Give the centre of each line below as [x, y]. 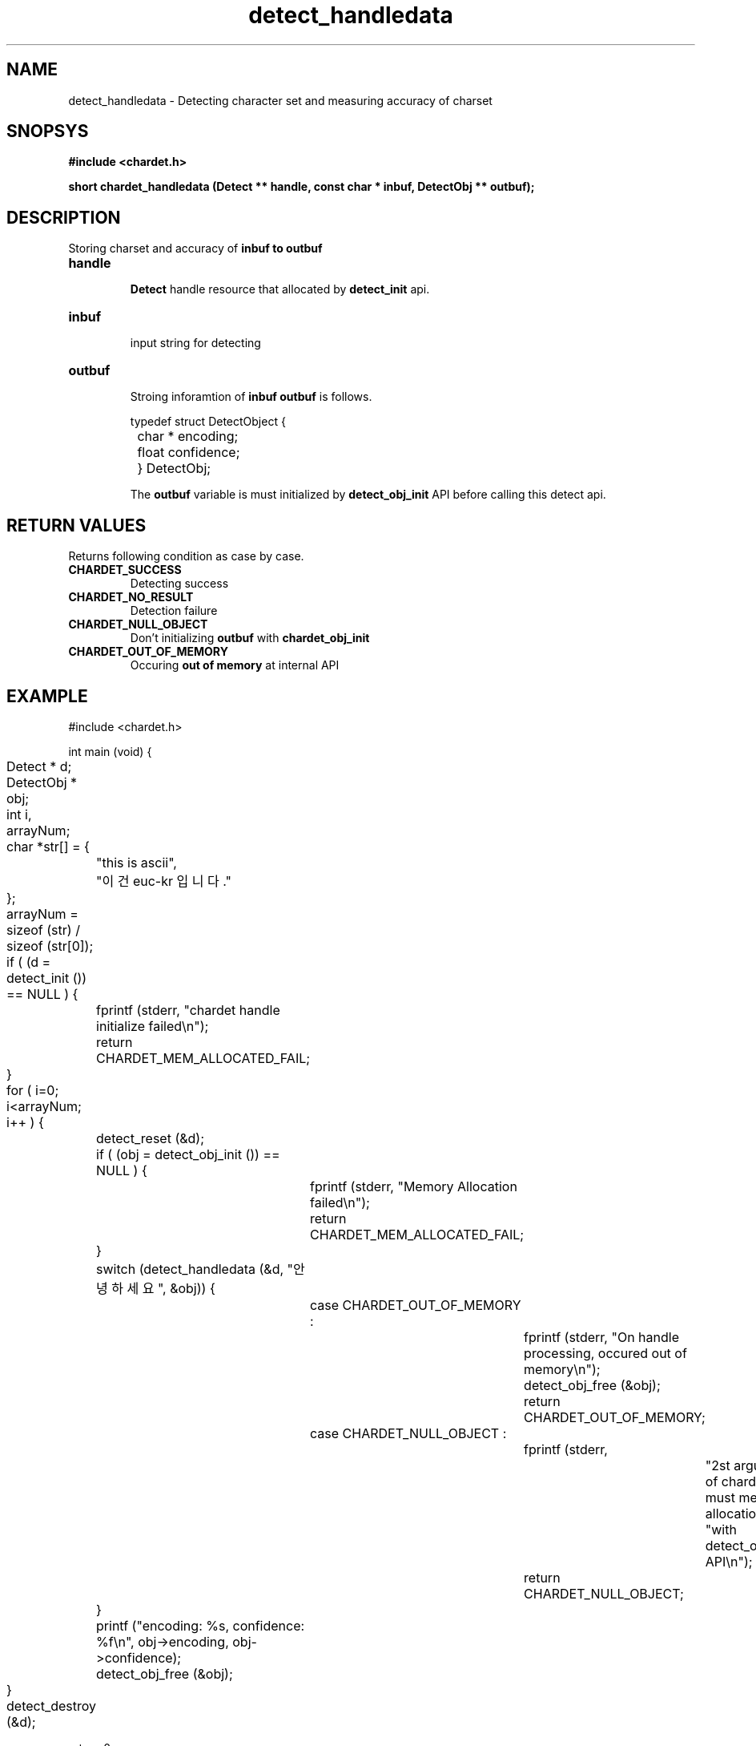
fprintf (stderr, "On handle [601, 1337]
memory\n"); [562, 1369]
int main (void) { [110, 751]
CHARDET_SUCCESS [125, 570]
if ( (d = [29, 962]
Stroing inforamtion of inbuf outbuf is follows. [251, 397]
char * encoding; [188, 436]
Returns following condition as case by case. [186, 556]
